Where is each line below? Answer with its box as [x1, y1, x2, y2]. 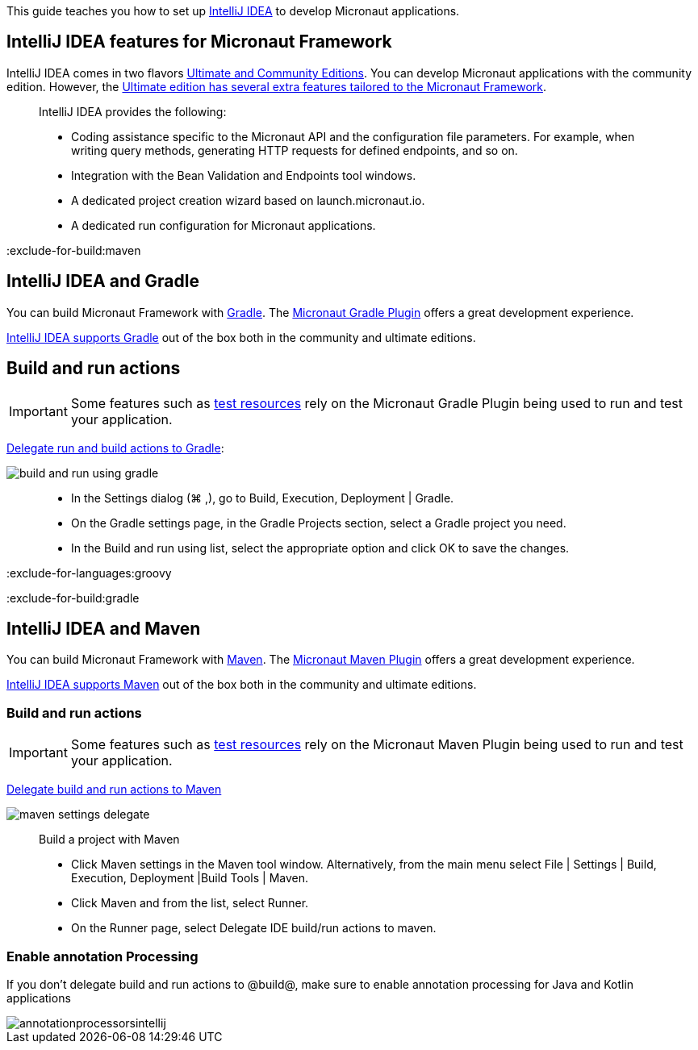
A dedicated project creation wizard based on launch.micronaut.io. [71, 193, 425, 207]
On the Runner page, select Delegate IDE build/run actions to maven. [71, 921, 437, 935]
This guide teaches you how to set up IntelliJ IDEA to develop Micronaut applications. [6, 4, 460, 18]
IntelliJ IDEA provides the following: [39, 104, 227, 119]
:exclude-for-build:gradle [6, 590, 140, 605]
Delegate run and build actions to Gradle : [6, 440, 224, 455]
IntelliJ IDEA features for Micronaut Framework [6, 31, 392, 52]
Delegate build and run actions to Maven [6, 782, 222, 797]
